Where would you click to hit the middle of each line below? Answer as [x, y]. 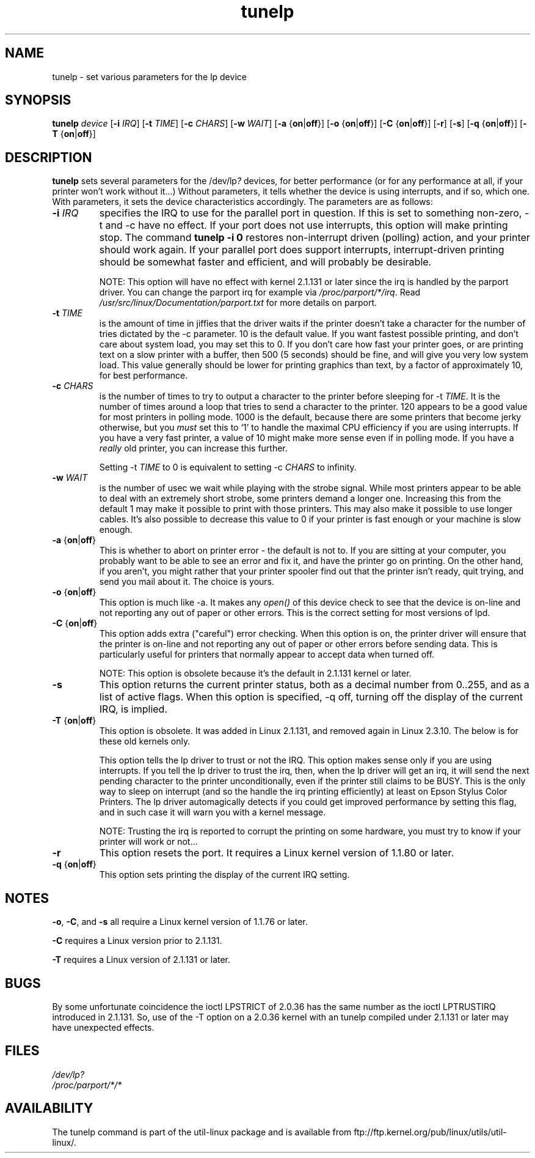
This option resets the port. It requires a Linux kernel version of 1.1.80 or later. [277, 853]
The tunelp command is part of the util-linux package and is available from [202, 1132]
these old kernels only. [145, 741]
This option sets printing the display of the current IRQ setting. [224, 875]
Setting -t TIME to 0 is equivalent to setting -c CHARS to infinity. [228, 467]
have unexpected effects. [103, 1027]
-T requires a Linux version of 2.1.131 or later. [141, 960]
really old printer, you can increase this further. [193, 448]
